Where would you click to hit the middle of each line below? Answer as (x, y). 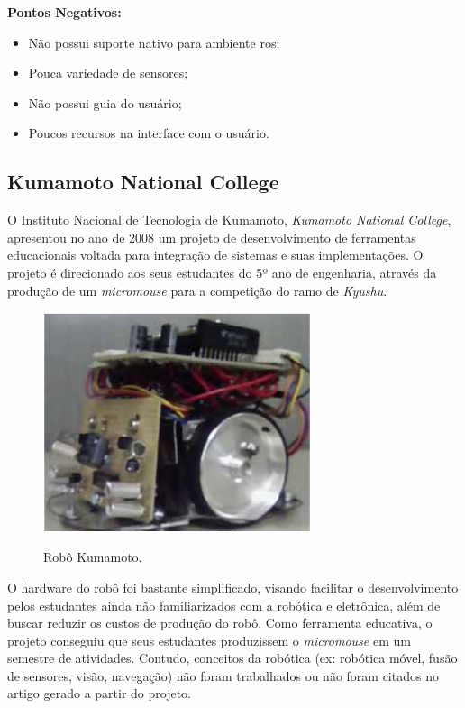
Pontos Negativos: (64, 12)
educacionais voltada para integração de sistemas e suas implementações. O (215, 255)
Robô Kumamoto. (93, 557)
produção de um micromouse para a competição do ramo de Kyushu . (197, 290)
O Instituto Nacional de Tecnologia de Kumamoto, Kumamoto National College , (229, 220)
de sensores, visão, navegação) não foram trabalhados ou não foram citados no (223, 675)
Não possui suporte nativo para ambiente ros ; (154, 42)
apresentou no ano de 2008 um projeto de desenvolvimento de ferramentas (212, 237)
